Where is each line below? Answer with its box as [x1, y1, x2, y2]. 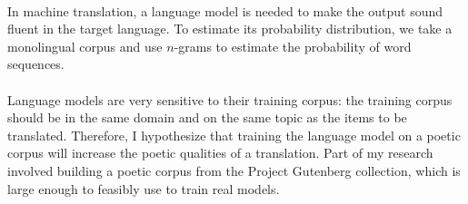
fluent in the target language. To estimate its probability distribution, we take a [7, 19, 453, 38]
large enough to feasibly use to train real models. [7, 179, 280, 198]
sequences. [7, 54, 65, 73]
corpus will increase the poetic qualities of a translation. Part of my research [7, 143, 433, 162]
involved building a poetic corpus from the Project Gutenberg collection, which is [7, 160, 461, 180]
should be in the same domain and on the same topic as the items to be [7, 108, 407, 127]
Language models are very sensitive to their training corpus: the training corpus [7, 90, 453, 109]
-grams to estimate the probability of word [174, 36, 412, 55]
